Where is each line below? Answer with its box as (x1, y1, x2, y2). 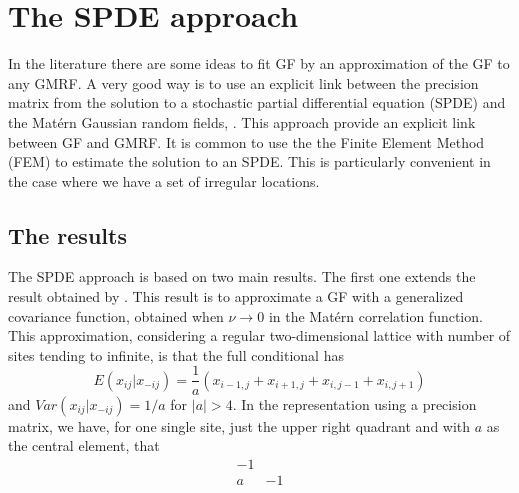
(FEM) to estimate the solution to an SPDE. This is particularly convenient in (8, 151, 491, 172)
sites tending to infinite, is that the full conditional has (8, 344, 344, 365)
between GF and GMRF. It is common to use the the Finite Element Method (8, 131, 485, 152)
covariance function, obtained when (8, 305, 224, 326)
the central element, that (8, 435, 160, 456)
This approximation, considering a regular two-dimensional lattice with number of (8, 325, 511, 346)
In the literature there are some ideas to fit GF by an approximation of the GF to (8, 53, 510, 74)
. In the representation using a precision (232, 393, 477, 414)
